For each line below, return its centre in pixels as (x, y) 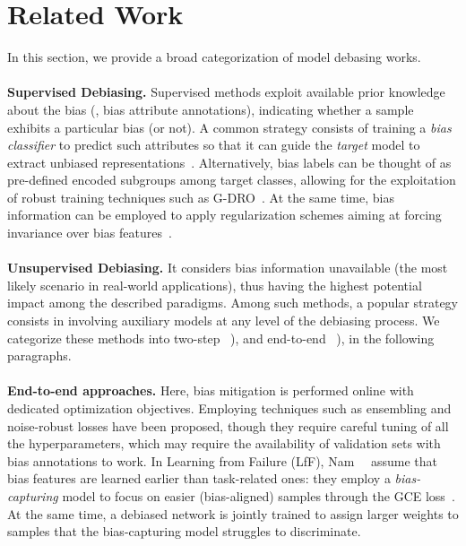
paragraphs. (39, 355)
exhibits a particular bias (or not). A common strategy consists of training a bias (229, 127)
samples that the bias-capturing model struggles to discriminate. (184, 531)
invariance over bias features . (90, 233)
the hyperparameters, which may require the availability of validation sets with (224, 443)
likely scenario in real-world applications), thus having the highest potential (215, 285)
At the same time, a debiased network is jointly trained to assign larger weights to (233, 513)
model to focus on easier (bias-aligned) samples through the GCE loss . (259, 495)
